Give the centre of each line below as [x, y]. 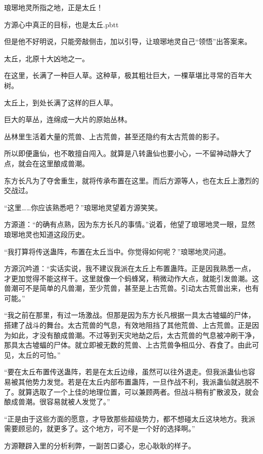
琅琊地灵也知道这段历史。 [47, 234]
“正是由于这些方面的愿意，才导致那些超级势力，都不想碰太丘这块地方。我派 [130, 418]
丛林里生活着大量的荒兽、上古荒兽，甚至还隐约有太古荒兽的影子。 [114, 136]
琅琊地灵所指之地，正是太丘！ [54, 7]
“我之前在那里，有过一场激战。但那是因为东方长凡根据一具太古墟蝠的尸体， [130, 315]
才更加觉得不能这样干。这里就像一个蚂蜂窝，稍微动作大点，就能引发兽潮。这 [131, 278]
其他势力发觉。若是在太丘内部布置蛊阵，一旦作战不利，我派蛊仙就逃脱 [135, 382]
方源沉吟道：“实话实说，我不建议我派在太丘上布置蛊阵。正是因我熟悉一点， [130, 268]
